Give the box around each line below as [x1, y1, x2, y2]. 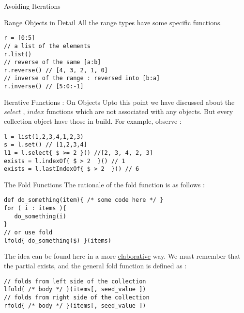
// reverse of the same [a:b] [4, 59, 101, 66]
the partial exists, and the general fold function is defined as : [4, 260, 187, 270]
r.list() [4, 50, 32, 58]
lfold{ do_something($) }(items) [4, 237, 111, 244]
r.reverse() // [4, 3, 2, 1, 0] [4, 66, 108, 74]
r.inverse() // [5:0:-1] [4, 83, 84, 90]
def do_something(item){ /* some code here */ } [4, 197, 164, 204]
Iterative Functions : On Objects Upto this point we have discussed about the [4, 97, 235, 107]
